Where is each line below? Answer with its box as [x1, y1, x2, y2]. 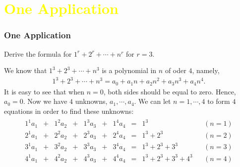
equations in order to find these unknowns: [4, 105, 134, 116]
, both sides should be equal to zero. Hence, [103, 86, 236, 96]
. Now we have [23, 96, 67, 106]
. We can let [134, 96, 171, 106]
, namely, [192, 65, 220, 76]
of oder [165, 65, 186, 76]
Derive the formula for [4, 48, 72, 59]
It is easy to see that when [4, 86, 84, 96]
